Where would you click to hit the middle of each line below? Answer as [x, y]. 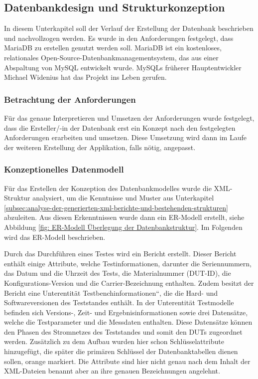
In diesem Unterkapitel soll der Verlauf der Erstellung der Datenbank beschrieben [129, 28]
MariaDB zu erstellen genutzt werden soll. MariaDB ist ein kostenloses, [113, 48]
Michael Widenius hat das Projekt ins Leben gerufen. [85, 77]
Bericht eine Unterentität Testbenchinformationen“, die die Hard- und [111, 292]
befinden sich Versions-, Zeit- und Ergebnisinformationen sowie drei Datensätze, [126, 312]
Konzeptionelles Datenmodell [64, 169]
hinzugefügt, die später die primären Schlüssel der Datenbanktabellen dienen [121, 351]
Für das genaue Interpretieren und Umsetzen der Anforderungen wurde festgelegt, [129, 117]
